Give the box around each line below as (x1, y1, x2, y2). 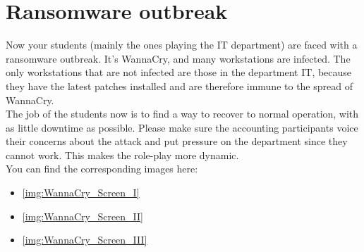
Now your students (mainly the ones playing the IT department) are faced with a (6, 37, 358, 52)
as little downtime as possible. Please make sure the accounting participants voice (6, 120, 358, 134)
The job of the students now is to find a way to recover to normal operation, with (6, 106, 359, 121)
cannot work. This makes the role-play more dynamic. (6, 147, 239, 162)
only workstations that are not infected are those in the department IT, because (6, 65, 352, 80)
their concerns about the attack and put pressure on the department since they (6, 134, 348, 149)
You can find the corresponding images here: (6, 161, 198, 176)
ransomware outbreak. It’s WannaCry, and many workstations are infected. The (6, 51, 351, 65)
